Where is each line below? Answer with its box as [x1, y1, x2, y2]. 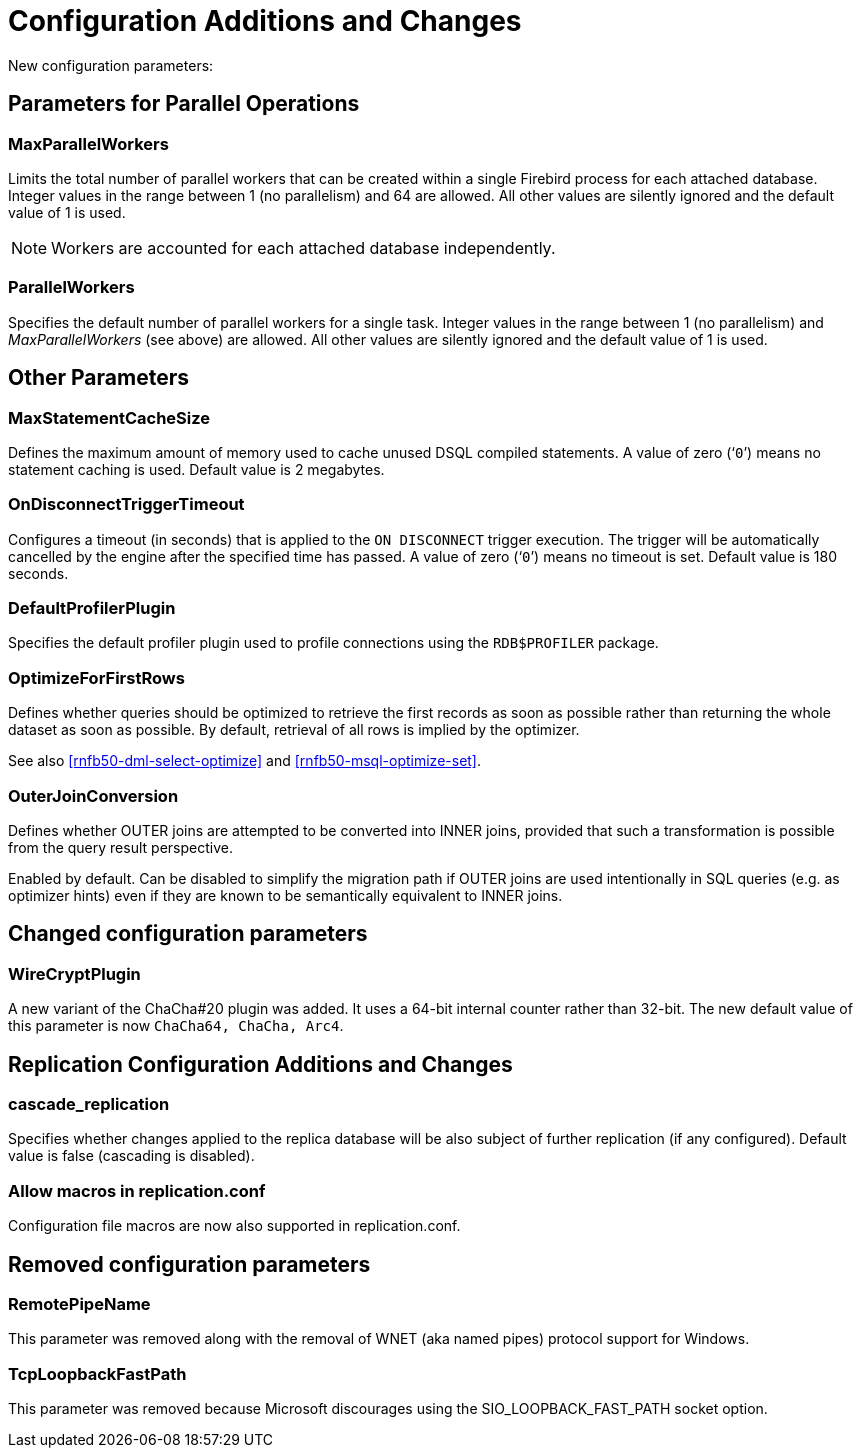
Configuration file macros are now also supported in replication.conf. [8, 1217, 461, 1235]
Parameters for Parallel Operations [8, 91, 360, 117]
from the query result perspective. [8, 838, 233, 856]
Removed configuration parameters [8, 1251, 371, 1277]
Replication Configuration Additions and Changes [8, 1051, 513, 1077]
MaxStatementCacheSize [8, 407, 211, 428]
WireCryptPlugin [8, 963, 141, 984]
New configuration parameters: [8, 56, 214, 74]
